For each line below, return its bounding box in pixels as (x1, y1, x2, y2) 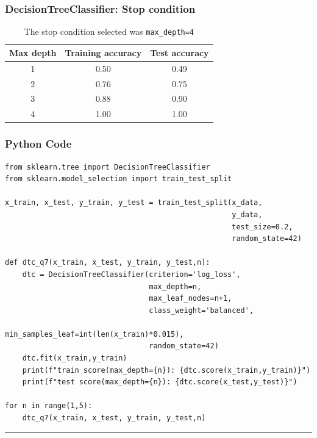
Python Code (5, 136, 72, 151)
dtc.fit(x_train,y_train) (22, 354, 127, 363)
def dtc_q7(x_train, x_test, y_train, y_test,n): (5, 258, 210, 267)
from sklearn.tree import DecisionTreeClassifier (5, 162, 210, 171)
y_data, (232, 210, 263, 219)
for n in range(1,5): (5, 401, 93, 411)
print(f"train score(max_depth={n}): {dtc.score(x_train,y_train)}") (22, 365, 311, 375)
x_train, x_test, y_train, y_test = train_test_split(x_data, (5, 198, 263, 207)
